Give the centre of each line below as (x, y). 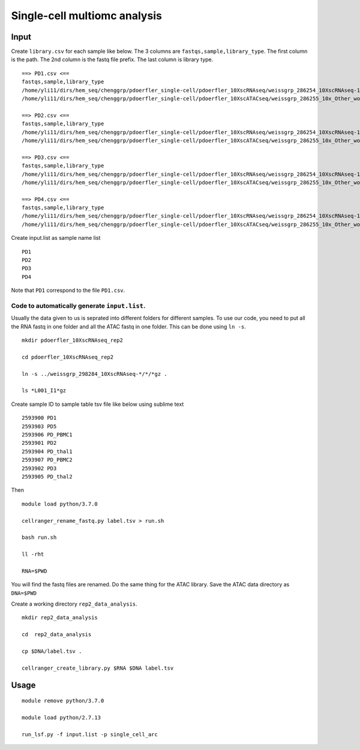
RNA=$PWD (34, 571)
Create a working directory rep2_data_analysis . (74, 604)
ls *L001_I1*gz (44, 391)
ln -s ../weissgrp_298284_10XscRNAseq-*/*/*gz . (94, 374)
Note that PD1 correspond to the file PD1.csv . (68, 290)
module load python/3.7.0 (60, 504)
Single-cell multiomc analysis (86, 16)
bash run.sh (39, 537)
